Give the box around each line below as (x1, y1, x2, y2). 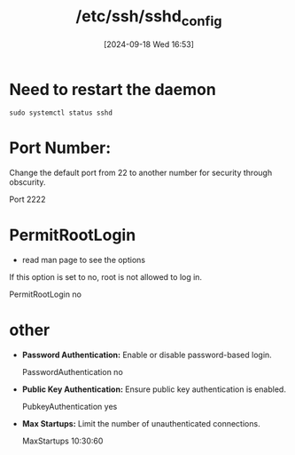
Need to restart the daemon (9, 79, 217, 100)
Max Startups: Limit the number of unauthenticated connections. (21, 419, 260, 429)
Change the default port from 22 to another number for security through (9, 167, 273, 179)
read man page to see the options (21, 255, 146, 266)
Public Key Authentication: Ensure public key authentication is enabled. (21, 384, 286, 395)
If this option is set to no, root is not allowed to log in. (9, 272, 202, 283)
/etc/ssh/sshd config (74, 6, 223, 29)
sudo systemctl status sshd (9, 108, 113, 117)
